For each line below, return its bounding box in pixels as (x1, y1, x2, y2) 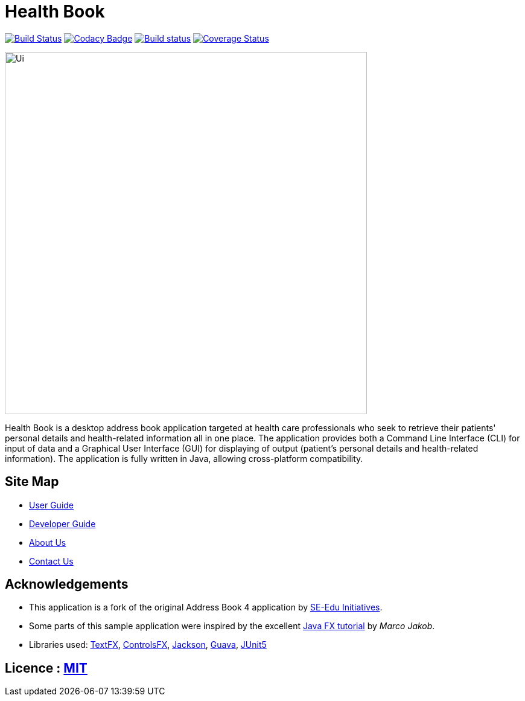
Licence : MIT (5, 660, 87, 676)
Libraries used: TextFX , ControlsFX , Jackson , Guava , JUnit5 (29, 639, 267, 650)
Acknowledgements (5, 577, 129, 592)
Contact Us (29, 555, 74, 566)
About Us (29, 537, 66, 548)
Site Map (5, 474, 59, 490)
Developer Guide (29, 518, 96, 529)
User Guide (29, 499, 74, 510)
